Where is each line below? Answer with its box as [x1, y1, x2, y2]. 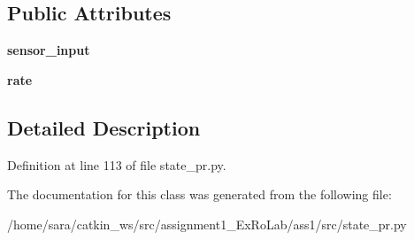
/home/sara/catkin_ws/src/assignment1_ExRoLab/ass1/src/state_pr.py [7, 214, 407, 233]
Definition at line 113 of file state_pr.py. [7, 155, 226, 174]
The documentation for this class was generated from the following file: [7, 185, 392, 204]
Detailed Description [7, 113, 201, 141]
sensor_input [7, 41, 90, 59]
